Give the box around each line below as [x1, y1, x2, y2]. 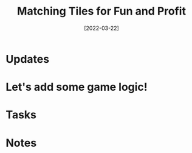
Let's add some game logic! [5, 80, 148, 94]
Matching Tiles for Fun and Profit [16, 4, 187, 18]
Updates [5, 52, 50, 66]
